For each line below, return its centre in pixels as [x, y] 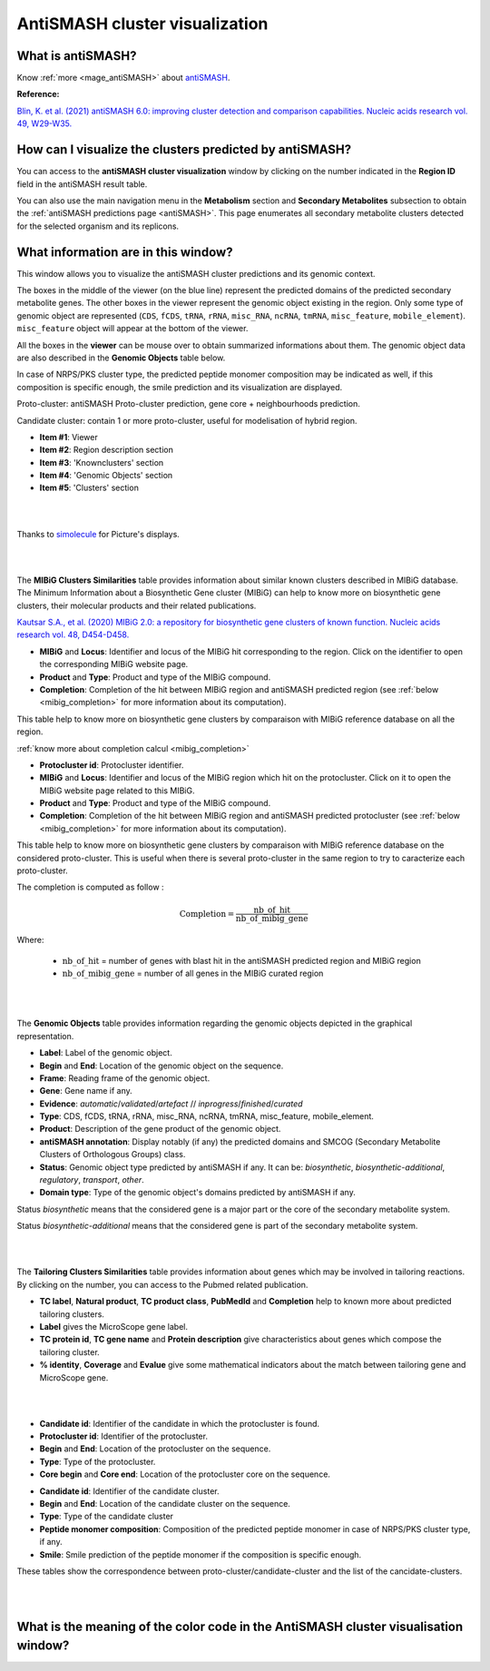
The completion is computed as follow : [90, 887]
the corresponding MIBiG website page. [114, 664]
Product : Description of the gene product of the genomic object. [160, 1129]
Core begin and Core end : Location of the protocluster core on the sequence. [185, 1474]
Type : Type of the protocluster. [98, 1461]
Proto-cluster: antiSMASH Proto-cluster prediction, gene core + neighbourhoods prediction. [188, 404]
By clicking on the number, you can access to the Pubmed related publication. [162, 1284]
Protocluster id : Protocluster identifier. [112, 765]
